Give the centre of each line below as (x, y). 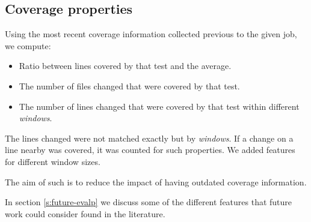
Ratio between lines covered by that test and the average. (125, 66)
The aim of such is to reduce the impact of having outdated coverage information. (156, 181)
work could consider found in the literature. (85, 213)
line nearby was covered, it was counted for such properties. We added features (150, 150)
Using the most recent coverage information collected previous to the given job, (151, 34)
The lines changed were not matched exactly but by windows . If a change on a (149, 138)
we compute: (28, 45)
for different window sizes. (53, 161)
